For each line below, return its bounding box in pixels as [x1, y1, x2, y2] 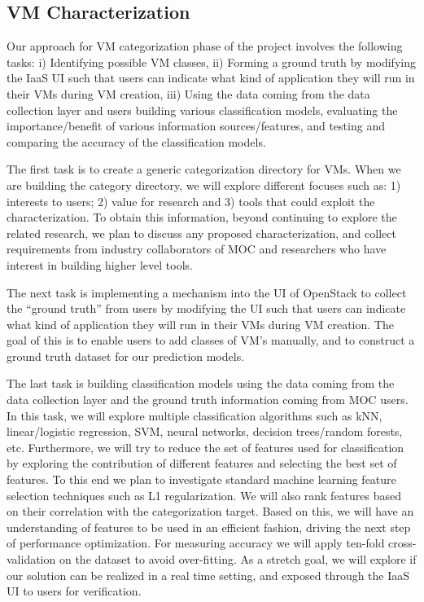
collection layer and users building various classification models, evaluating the [7, 101, 398, 118]
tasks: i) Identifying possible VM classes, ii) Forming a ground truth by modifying [7, 53, 416, 70]
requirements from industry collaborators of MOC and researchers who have [7, 240, 387, 257]
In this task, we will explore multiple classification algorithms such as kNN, [7, 406, 382, 424]
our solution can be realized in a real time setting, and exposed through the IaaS [7, 566, 410, 583]
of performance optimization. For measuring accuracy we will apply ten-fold [7, 534, 385, 551]
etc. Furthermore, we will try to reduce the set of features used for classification [7, 438, 404, 455]
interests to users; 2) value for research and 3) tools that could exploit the [7, 192, 375, 209]
